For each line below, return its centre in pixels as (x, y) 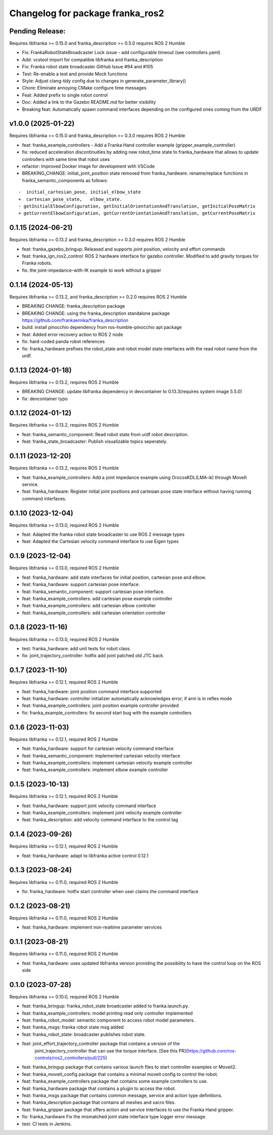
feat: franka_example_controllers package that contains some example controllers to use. (115, 1081)
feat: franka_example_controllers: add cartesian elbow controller (89, 606)
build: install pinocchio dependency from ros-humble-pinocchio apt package (102, 327)
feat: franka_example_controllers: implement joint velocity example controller (102, 813)
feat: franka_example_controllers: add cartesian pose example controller (97, 598)
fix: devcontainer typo (45, 398)
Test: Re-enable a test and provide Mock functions (75, 74)
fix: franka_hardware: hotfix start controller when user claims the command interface (110, 891)
